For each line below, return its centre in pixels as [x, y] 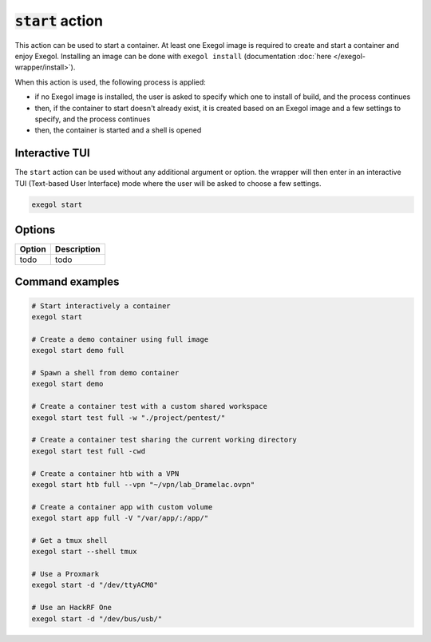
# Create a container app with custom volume [122, 507]
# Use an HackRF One [71, 608]
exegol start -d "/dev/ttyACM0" [95, 585]
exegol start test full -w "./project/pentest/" [129, 418]
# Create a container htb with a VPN [105, 474]
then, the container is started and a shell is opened [118, 130]
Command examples [67, 282]
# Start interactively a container [101, 306]
